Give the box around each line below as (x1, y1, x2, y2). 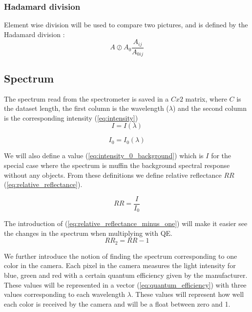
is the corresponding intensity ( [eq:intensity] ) (4, 112, 138, 123)
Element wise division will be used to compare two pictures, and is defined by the (4, 20, 248, 30)
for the (211, 150, 231, 161)
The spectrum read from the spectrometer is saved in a (4, 93, 169, 104)
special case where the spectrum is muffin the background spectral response (4, 160, 230, 170)
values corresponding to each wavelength (4, 289, 125, 299)
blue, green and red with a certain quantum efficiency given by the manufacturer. (4, 270, 248, 280)
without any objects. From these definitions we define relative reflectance (4, 169, 222, 180)
